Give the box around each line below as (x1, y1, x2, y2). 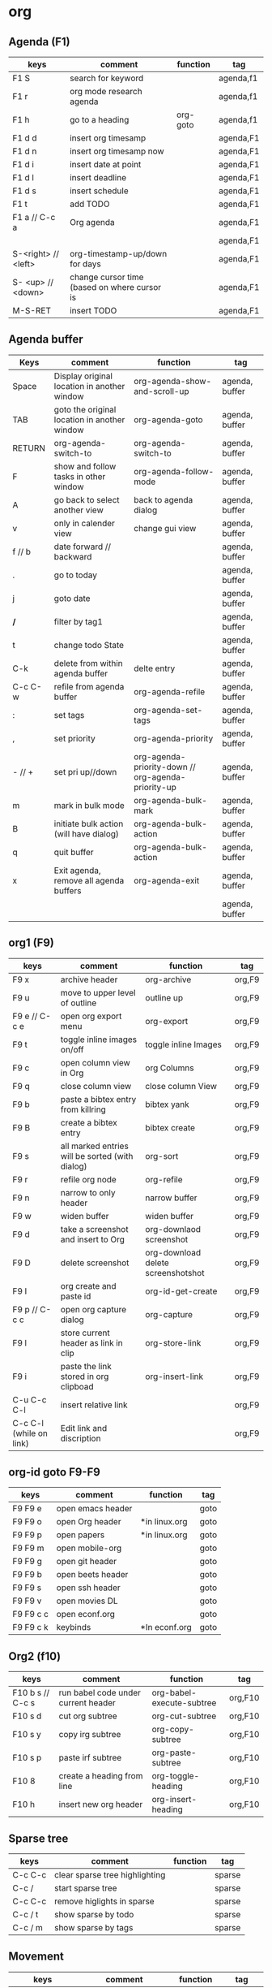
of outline (60, 997, 97, 1009)
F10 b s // (12, 1688, 50, 1699)
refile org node (60, 1173, 117, 1185)
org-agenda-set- (133, 704, 203, 715)
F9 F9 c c (12, 1609, 49, 1620)
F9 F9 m (12, 1542, 45, 1554)
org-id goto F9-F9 (8, 1465, 101, 1480)
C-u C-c (12, 1394, 47, 1405)
